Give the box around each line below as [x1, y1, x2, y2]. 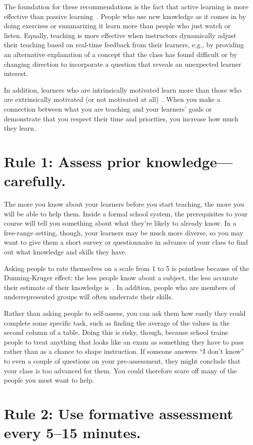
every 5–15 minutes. [4, 423, 141, 443]
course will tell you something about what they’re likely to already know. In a [4, 218, 236, 228]
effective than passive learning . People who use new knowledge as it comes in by [4, 11, 246, 21]
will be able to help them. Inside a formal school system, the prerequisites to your [4, 208, 248, 218]
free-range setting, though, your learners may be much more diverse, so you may [4, 227, 244, 237]
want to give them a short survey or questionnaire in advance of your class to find [4, 237, 248, 247]
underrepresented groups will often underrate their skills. [4, 291, 173, 302]
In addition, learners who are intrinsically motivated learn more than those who [4, 84, 242, 95]
